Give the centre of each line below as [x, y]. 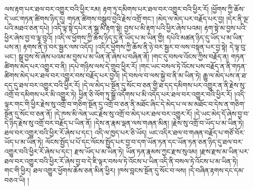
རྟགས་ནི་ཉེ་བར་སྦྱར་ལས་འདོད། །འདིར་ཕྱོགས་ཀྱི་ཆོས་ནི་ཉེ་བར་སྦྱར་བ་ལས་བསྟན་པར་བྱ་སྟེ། [125, 47]
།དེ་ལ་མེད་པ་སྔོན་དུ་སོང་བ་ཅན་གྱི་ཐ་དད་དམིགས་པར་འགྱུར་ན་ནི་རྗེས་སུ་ [164, 85]
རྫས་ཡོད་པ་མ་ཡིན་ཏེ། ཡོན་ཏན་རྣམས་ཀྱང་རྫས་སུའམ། [136, 151]
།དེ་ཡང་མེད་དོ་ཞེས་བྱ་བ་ [222, 113]
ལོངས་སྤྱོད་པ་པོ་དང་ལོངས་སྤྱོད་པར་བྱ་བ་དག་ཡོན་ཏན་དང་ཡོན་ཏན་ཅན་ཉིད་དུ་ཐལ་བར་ [144, 142]
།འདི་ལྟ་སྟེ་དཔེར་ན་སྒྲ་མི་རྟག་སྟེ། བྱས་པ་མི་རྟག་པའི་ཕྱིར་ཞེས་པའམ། [127, 28]
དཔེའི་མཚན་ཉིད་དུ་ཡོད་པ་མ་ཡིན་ [205, 37]
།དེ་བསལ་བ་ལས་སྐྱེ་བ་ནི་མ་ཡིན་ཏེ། [161, 75]
